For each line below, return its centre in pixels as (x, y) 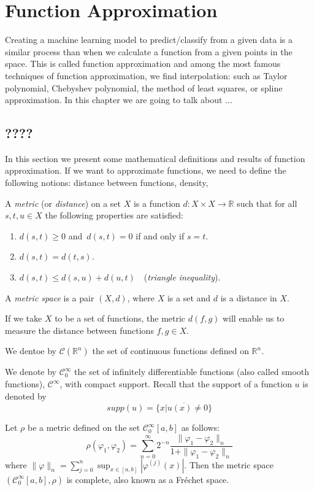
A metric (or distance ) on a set (63, 203)
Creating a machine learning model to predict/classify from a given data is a (149, 40)
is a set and (189, 297)
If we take (24, 318)
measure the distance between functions (79, 330)
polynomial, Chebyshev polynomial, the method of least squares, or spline (144, 87)
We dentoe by (31, 351)
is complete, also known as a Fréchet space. (148, 479)
